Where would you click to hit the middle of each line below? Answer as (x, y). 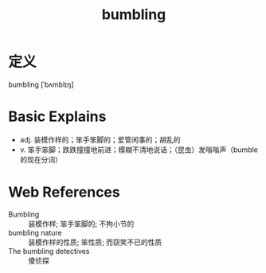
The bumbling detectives (49, 251)
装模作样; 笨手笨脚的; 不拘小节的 (81, 224)
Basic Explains (57, 117)
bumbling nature (35, 232)
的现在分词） (41, 159)
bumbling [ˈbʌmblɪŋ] (41, 84)
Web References (65, 192)
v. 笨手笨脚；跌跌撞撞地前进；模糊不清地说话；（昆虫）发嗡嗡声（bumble (139, 150)
